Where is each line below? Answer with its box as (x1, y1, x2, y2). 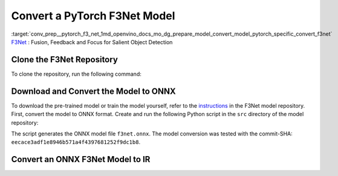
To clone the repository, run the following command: (11, 70, 141, 77)
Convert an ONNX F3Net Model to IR (11, 154, 151, 165)
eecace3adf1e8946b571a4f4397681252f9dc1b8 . (11, 139, 141, 146)
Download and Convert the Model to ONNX (11, 86, 177, 96)
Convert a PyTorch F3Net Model (11, 9, 175, 22)
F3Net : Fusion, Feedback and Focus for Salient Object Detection (11, 38, 173, 45)
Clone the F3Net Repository (11, 54, 118, 65)
